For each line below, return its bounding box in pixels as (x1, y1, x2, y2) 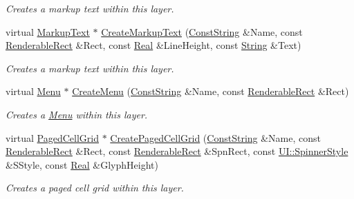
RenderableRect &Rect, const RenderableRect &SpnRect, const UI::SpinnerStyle (6, 144, 348, 158)
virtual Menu (6, 84, 61, 98)
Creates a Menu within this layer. (6, 107, 148, 121)
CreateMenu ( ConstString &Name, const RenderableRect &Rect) (72, 84, 349, 98)
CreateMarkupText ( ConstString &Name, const (101, 24, 303, 39)
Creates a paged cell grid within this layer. (6, 180, 184, 195)
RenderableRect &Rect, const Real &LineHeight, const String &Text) (6, 38, 301, 52)
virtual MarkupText (6, 24, 90, 39)
